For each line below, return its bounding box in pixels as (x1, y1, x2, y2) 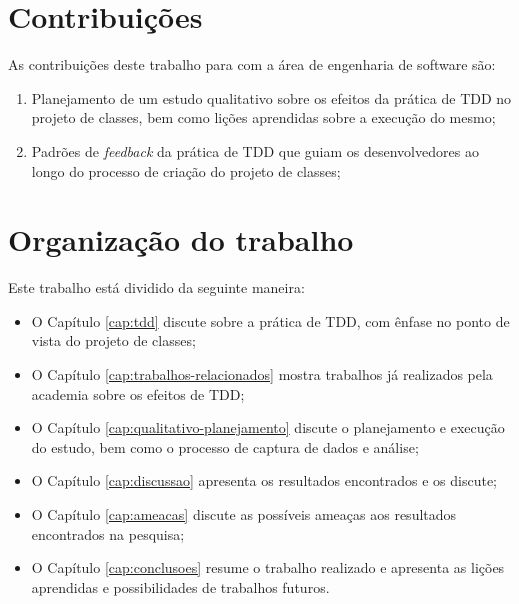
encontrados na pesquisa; (31, 523, 185, 544)
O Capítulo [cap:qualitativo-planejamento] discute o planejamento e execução (31, 417, 505, 438)
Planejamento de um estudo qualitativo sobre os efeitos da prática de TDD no (31, 87, 512, 108)
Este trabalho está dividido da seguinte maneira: (8, 277, 305, 298)
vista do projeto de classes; (31, 330, 196, 351)
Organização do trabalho (8, 219, 354, 260)
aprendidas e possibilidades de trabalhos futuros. (31, 576, 330, 597)
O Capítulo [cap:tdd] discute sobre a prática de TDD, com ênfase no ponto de (31, 310, 510, 331)
